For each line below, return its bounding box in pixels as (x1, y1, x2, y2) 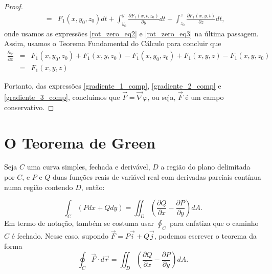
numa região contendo (4, 181, 73, 192)
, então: (81, 181, 105, 192)
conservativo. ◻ (4, 101, 54, 112)
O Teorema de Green (4, 132, 156, 153)
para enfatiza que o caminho (169, 218, 259, 228)
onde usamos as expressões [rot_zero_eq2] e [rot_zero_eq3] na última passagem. (4, 28, 259, 38)
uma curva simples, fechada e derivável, (27, 161, 150, 172)
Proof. (4, 1, 23, 11)
